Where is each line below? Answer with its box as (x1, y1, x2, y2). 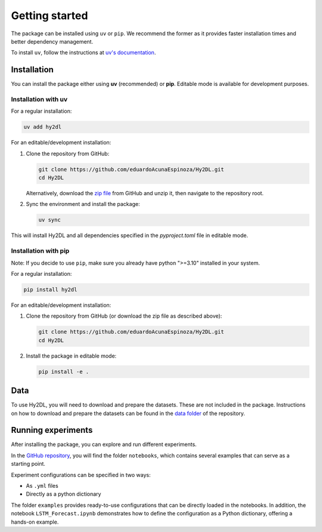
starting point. (11, 460, 46, 468)
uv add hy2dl (23, 124, 62, 131)
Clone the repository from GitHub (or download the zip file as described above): (26, 312, 222, 319)
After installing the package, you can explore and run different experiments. (11, 441, 197, 448)
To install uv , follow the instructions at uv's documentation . (11, 49, 156, 56)
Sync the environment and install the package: (26, 201, 140, 208)
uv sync (38, 217, 61, 223)
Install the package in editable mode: (26, 352, 117, 359)
